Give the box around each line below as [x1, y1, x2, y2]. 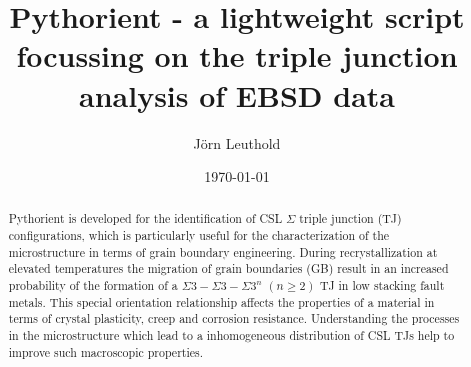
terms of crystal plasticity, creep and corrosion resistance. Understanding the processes [8, 310, 460, 327]
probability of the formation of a [8, 277, 178, 294]
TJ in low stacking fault [319, 277, 445, 294]
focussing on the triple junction [16, 35, 458, 76]
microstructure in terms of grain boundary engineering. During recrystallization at [8, 243, 438, 260]
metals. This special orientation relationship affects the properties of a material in [8, 293, 435, 310]
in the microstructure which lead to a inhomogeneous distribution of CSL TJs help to [8, 327, 455, 344]
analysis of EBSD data [79, 74, 395, 115]
